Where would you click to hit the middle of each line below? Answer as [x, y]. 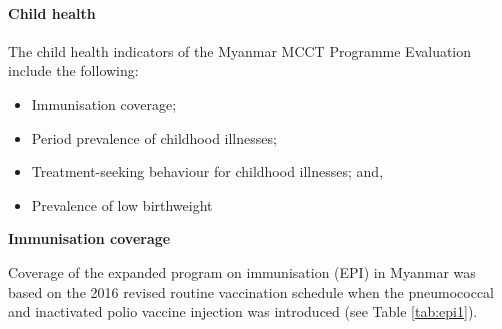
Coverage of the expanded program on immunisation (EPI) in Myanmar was [242, 271]
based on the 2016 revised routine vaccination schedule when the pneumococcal [251, 291]
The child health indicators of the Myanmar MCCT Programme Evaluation [240, 50]
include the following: [73, 70]
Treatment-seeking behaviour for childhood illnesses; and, [207, 171]
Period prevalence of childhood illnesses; [154, 137]
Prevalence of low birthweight [122, 204]
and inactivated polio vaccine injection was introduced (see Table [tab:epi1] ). [243, 311]
